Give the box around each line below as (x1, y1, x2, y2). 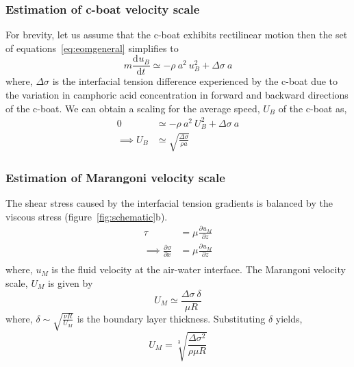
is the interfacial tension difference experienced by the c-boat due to (52, 74, 338, 88)
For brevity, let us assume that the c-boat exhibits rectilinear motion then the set (5, 27, 348, 42)
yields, (275, 311, 303, 325)
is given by (47, 275, 93, 290)
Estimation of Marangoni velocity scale (5, 168, 225, 186)
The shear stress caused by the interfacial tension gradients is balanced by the (5, 196, 333, 210)
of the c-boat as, (278, 101, 347, 115)
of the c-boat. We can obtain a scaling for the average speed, (5, 101, 260, 115)
